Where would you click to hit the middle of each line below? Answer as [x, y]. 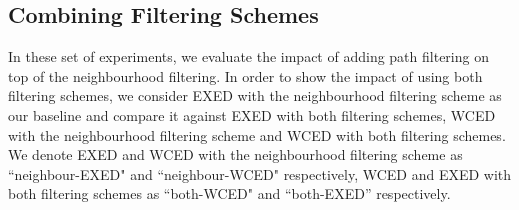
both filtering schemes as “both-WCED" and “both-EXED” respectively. [229, 193]
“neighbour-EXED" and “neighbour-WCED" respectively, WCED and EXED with [260, 173]
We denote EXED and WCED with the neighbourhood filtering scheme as [235, 154]
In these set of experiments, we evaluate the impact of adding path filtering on [248, 56]
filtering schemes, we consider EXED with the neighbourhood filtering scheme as [255, 95]
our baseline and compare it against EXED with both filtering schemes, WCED [252, 114]
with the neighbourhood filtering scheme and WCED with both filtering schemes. [257, 134]
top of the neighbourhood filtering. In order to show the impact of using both [245, 75]
